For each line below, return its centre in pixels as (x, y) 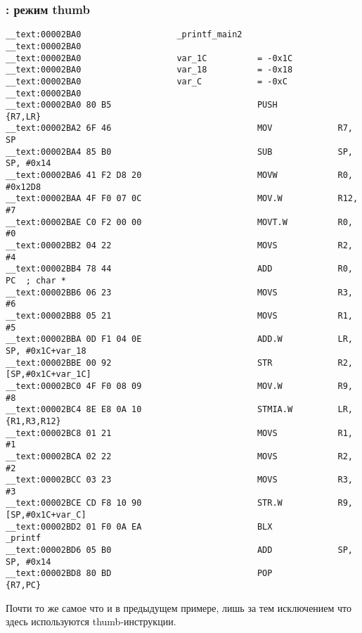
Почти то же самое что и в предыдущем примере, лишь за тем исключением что (179, 607)
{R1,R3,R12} (33, 421)
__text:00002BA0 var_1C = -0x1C (149, 58)
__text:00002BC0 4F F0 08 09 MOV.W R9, (179, 386)
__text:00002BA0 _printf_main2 (124, 35)
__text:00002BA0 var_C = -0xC (147, 81)
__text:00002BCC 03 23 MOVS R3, (179, 480)
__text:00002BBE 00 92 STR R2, (179, 363)
